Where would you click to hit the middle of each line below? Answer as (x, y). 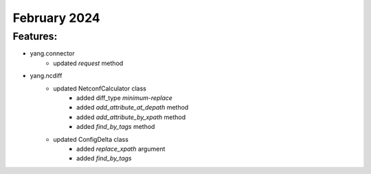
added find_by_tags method (116, 127)
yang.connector (52, 53)
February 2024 (57, 18)
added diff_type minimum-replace (125, 98)
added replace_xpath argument (121, 149)
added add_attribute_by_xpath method (131, 117)
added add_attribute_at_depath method (133, 108)
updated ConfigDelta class (91, 139)
